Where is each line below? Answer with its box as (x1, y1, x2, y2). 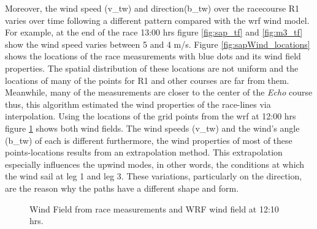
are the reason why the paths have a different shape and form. (5, 181, 239, 194)
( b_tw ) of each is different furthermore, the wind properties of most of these (5, 133, 292, 146)
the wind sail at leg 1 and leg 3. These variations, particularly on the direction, (5, 170, 302, 182)
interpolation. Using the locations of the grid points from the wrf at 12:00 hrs (5, 110, 296, 122)
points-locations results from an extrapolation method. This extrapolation (5, 146, 283, 159)
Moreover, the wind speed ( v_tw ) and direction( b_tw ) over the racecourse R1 (5, 2, 300, 14)
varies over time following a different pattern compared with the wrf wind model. (5, 13, 310, 26)
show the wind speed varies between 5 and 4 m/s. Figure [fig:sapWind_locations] (5, 37, 310, 50)
